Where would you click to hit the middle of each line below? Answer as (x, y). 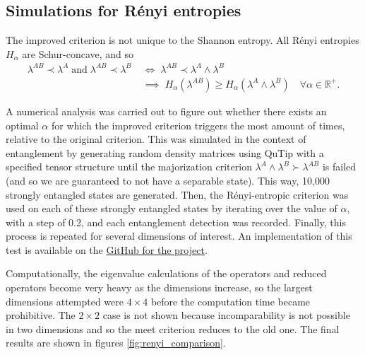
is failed (339, 167)
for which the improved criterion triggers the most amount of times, (198, 125)
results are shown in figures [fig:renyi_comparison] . (116, 343)
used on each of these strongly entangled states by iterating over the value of (172, 208)
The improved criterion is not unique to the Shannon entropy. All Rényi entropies (182, 40)
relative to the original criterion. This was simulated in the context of (156, 139)
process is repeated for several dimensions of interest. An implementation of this (179, 236)
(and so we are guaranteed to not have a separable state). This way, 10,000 (168, 180)
